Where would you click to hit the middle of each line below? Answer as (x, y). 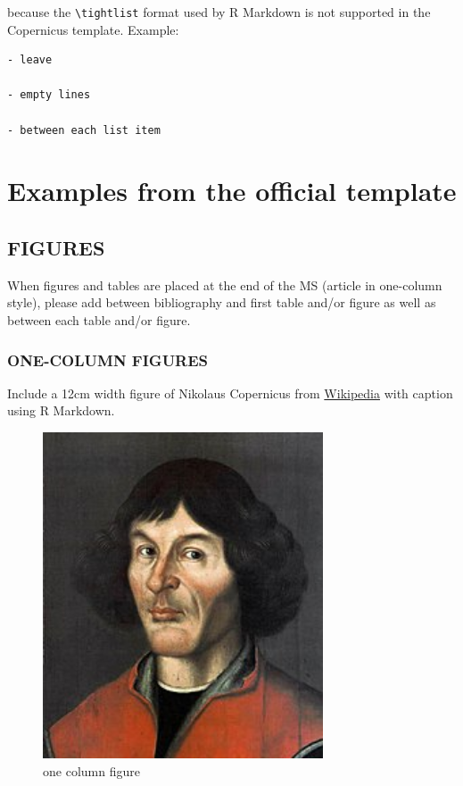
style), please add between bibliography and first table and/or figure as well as (222, 302)
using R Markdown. (61, 410)
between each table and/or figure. (99, 319)
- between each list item (84, 130)
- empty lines (49, 95)
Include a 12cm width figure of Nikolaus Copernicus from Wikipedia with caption (230, 393)
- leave (30, 60)
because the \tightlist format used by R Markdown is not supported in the (219, 12)
